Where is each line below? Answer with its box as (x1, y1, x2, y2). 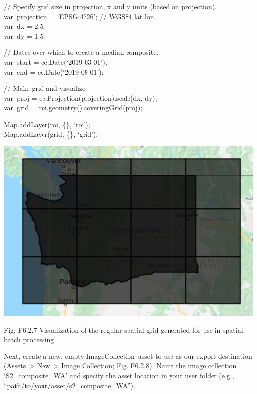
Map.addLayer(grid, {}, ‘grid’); (4, 129, 98, 139)
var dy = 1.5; (4, 30, 45, 41)
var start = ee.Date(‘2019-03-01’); (4, 56, 107, 67)
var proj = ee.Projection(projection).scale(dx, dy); (4, 92, 157, 103)
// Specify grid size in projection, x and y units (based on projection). (4, 1, 217, 11)
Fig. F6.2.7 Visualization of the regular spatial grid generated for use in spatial (4, 324, 243, 335)
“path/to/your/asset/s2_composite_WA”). (4, 380, 135, 390)
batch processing (4, 334, 54, 345)
